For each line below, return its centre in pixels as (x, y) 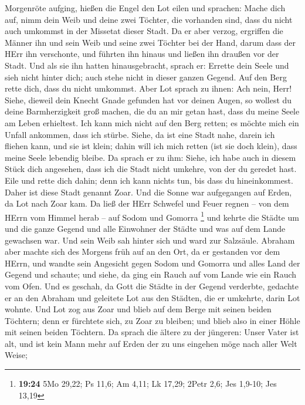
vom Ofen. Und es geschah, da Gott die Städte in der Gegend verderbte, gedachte (152, 286)
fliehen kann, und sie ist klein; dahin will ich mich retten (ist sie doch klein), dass (151, 146)
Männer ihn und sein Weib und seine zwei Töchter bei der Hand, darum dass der (150, 42)
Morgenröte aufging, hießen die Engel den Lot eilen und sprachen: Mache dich (145, 8)
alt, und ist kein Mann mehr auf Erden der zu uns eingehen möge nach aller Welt (151, 343)
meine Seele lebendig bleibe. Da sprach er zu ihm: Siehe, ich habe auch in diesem (150, 157)
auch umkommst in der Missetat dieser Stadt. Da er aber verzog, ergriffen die (144, 31)
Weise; (16, 355)
